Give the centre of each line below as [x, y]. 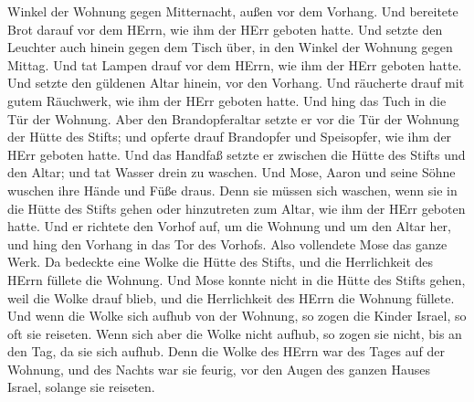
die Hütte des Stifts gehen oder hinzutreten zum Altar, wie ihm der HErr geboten [237, 208]
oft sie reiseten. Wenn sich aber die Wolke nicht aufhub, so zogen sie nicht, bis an [235, 333]
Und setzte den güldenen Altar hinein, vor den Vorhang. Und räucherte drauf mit [236, 83]
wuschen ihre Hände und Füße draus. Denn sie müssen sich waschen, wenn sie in [232, 190]
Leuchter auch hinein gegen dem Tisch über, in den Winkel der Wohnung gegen [230, 47]
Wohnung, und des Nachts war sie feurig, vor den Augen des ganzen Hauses [219, 369]
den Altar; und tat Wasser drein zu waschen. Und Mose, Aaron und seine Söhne [232, 172]
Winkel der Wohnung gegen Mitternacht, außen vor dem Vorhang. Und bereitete [233, 11]
